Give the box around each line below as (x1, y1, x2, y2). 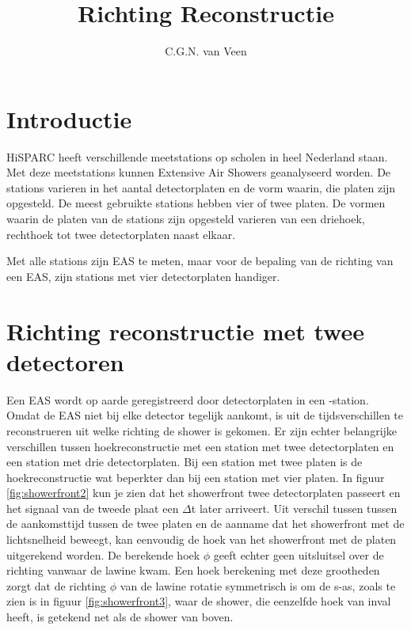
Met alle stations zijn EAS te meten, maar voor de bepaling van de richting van (6, 252, 394, 269)
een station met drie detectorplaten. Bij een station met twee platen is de (6, 454, 363, 470)
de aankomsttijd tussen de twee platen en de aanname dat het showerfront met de (6, 515, 405, 532)
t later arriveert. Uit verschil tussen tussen (191, 499, 398, 516)
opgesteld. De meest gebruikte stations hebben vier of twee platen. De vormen (6, 195, 386, 211)
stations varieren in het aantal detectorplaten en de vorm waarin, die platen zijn (6, 179, 396, 195)
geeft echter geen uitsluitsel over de (213, 546, 384, 563)
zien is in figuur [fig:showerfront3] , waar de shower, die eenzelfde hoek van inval (6, 593, 391, 609)
